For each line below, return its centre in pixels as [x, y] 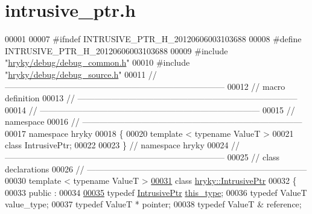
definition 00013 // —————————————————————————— [151, 98]
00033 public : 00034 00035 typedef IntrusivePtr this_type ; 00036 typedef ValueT [156, 192]
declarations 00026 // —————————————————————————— [156, 168]
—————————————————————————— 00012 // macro [145, 86]
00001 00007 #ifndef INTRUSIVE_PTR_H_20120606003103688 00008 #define [153, 39]
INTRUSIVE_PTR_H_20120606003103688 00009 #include [116, 50]
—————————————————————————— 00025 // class [142, 157]
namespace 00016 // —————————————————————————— [154, 121]
